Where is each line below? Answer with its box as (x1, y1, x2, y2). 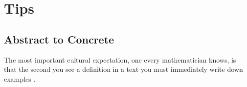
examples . (4, 73, 36, 84)
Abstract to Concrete (4, 31, 114, 46)
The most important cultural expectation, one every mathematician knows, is (4, 54, 236, 65)
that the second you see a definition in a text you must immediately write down (4, 64, 243, 74)
